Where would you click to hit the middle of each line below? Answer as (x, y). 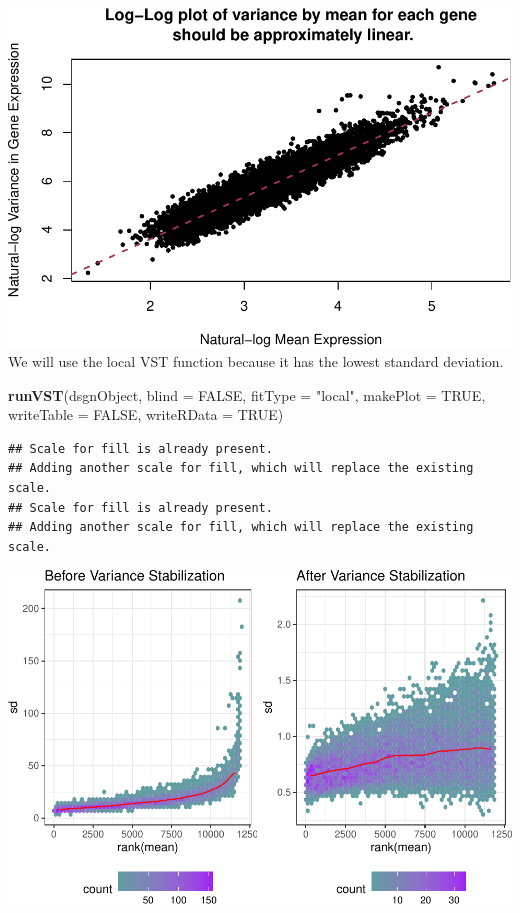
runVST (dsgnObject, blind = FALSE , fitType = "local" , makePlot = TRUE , (247, 394)
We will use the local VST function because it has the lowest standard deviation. (256, 361)
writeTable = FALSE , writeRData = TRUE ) (146, 414)
